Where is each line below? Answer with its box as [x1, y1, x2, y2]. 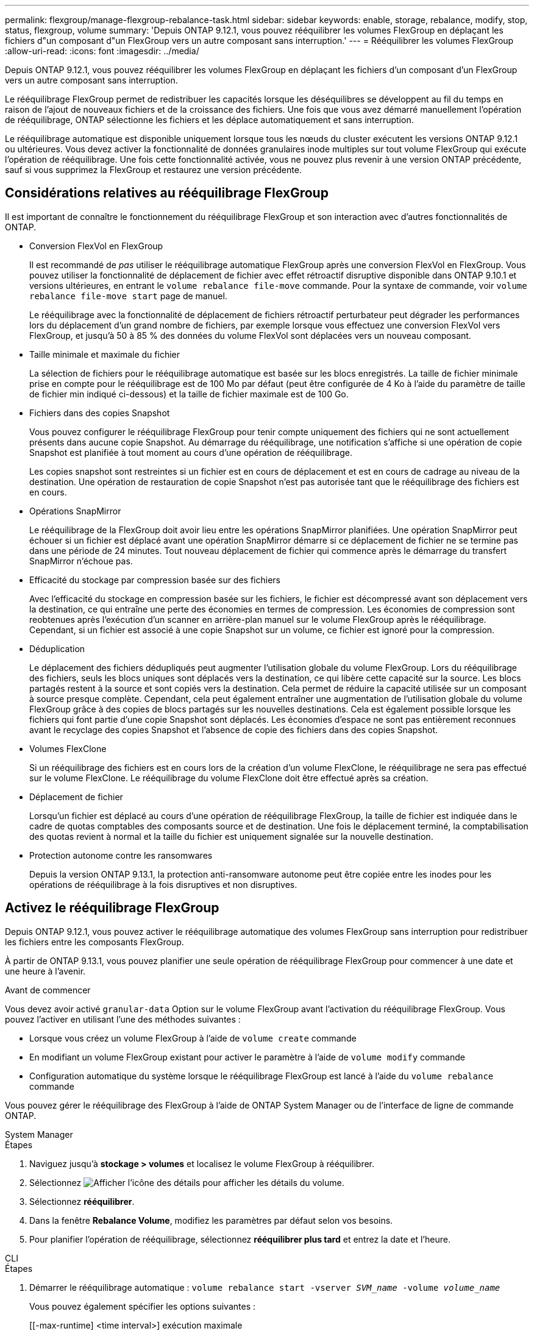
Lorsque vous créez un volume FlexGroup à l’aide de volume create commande [29, 1032, 357, 1043]
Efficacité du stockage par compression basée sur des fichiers [29, 574, 280, 585]
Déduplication [29, 643, 85, 654]
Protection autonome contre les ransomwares [29, 850, 213, 861]
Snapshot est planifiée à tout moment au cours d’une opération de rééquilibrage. [29, 447, 353, 458]
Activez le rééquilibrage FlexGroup [5, 900, 219, 916]
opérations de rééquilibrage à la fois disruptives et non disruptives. [29, 879, 297, 890]
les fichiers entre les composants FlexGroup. [5, 936, 184, 947]
